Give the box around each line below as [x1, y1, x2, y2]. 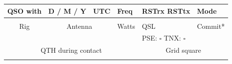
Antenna [67, 21, 93, 31]
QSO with [7, 5, 42, 16]
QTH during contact [40, 45, 102, 55]
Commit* [197, 21, 225, 31]
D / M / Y [48, 5, 87, 16]
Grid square [165, 45, 201, 55]
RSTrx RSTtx [142, 5, 190, 16]
